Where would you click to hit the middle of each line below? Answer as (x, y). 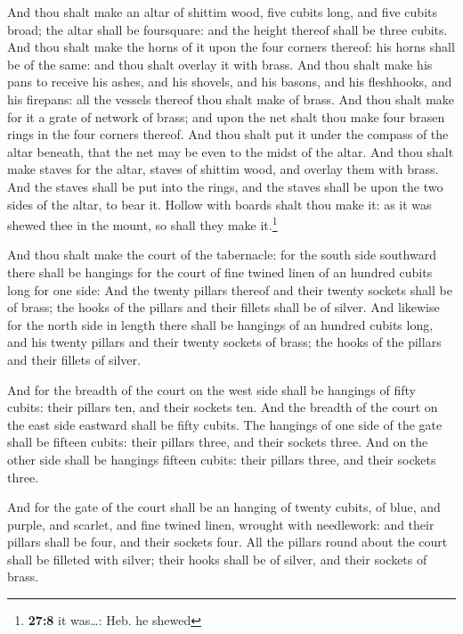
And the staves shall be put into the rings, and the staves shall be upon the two (225, 186)
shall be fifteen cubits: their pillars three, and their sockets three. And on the (218, 442)
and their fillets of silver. (74, 359)
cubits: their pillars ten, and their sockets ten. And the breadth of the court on (223, 407)
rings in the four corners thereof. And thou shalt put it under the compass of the (228, 134)
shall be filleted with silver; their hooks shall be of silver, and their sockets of (217, 559)
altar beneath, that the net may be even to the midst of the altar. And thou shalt (231, 151)
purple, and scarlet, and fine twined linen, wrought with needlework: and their (221, 524)
